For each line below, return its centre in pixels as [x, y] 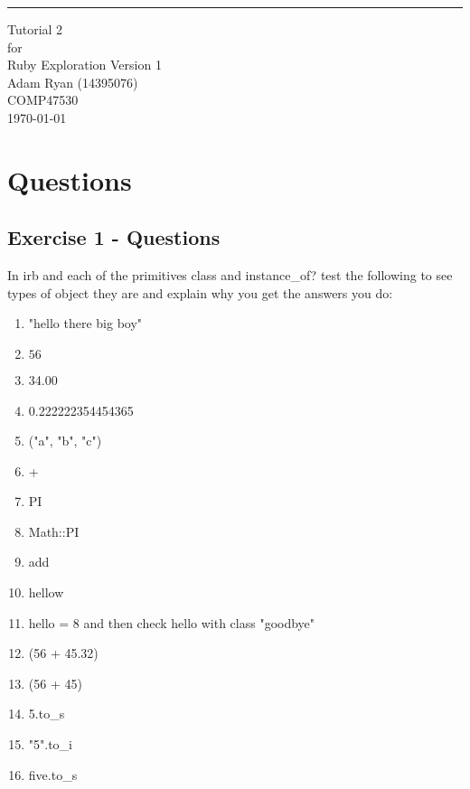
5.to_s [47, 714]
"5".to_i [50, 744]
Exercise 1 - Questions [114, 237]
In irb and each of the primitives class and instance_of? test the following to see [230, 275]
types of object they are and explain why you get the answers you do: [200, 292]
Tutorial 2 [35, 29]
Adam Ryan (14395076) [73, 82]
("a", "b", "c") [65, 441]
